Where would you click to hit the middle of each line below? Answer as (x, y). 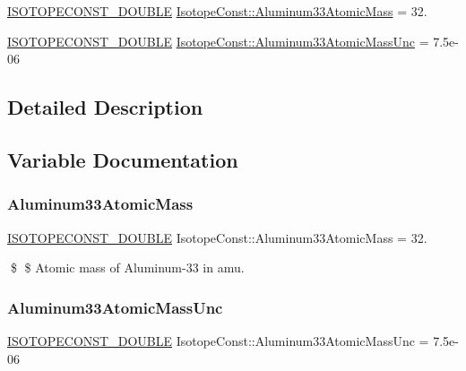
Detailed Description (105, 107)
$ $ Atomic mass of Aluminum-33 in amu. (127, 267)
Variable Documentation (123, 159)
